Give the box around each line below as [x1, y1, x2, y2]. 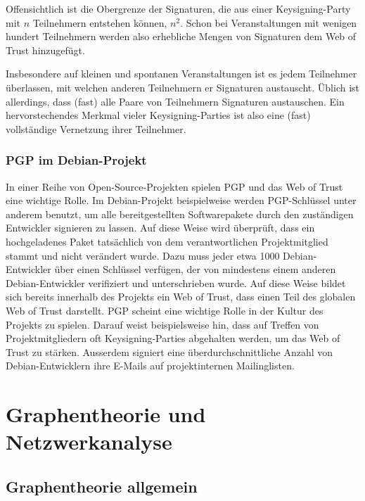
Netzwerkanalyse [6, 427, 172, 456]
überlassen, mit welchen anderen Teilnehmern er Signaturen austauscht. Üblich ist [6, 80, 360, 94]
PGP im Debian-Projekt [6, 151, 147, 169]
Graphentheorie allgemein [6, 475, 198, 497]
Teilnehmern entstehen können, [32, 15, 167, 30]
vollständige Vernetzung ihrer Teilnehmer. [6, 121, 186, 136]
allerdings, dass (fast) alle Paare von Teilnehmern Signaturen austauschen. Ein [6, 94, 345, 108]
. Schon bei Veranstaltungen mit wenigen [180, 15, 357, 30]
